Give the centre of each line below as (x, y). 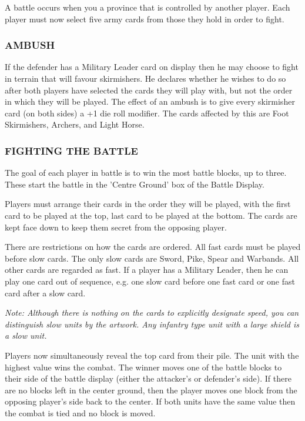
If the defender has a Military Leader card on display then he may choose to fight (152, 67)
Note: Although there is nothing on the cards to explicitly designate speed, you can (152, 313)
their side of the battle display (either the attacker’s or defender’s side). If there (148, 378)
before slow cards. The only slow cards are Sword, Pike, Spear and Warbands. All (152, 258)
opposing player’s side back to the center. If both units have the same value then (150, 401)
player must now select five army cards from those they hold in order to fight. (145, 19)
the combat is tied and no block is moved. (80, 412)
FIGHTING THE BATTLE (71, 150)
